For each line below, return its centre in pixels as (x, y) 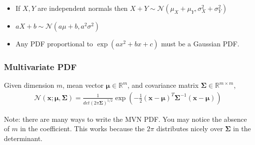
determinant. (23, 138)
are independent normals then (83, 8)
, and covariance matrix (163, 85)
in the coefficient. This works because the (82, 128)
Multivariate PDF (40, 66)
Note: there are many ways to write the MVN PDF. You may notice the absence (126, 119)
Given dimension (29, 85)
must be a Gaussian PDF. (200, 43)
